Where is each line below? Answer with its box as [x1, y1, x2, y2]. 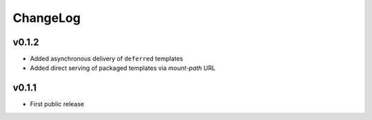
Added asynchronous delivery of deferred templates [30, 55, 184, 63]
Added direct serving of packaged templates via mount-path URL [30, 64, 216, 72]
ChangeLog [12, 10, 81, 25]
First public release [30, 100, 85, 108]
